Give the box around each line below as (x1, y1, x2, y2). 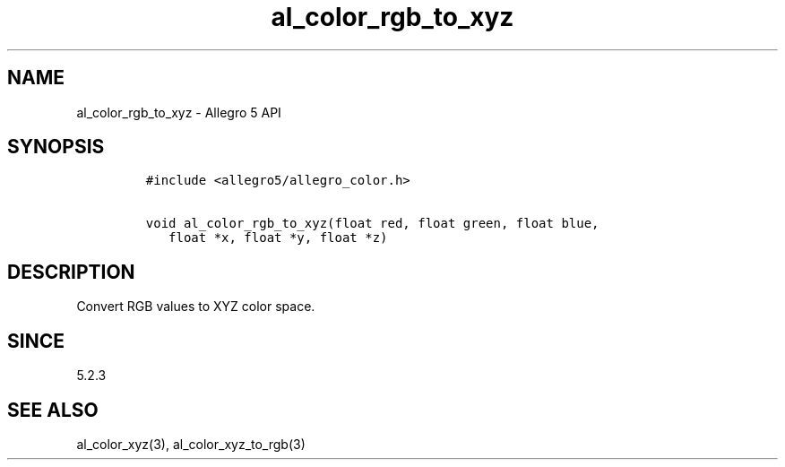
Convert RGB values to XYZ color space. (76, 298, 315, 315)
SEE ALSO (7, 398, 99, 421)
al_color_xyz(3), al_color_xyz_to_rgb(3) (76, 436, 306, 452)
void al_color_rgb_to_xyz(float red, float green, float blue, (145, 216, 600, 231)
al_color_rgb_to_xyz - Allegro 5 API (76, 104, 281, 120)
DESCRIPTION (7, 260, 135, 283)
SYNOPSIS (7, 135, 105, 159)
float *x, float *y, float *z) (168, 230, 388, 246)
